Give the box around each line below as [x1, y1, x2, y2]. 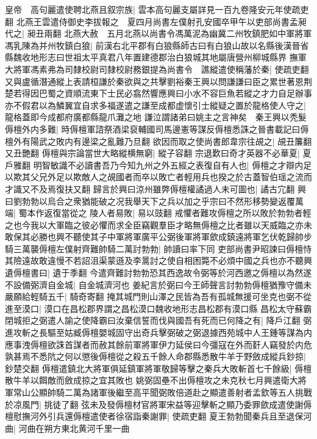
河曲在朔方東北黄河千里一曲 [18, 421, 130, 434]
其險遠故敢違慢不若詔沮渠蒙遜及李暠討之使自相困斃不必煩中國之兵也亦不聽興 [5, 254, 312, 267]
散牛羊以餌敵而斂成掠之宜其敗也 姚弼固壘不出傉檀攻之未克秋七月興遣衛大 [5, 374, 298, 386]
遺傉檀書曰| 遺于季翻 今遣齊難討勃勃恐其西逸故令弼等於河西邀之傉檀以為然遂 [5, 266, 312, 279]
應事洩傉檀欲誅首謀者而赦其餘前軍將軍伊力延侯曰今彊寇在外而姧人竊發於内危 [5, 338, 312, 350]
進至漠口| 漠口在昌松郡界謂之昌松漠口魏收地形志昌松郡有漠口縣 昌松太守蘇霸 [5, 302, 312, 314]
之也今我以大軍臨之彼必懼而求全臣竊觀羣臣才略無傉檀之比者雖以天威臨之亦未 [5, 218, 312, 231]
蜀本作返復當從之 [18, 206, 87, 219]
